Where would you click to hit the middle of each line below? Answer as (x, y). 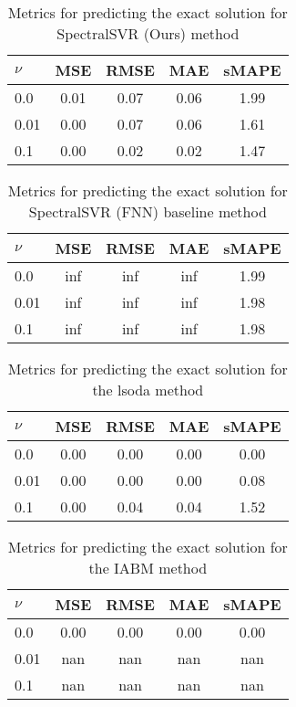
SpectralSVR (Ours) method (148, 33)
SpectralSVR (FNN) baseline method (148, 211)
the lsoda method (148, 390)
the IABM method (148, 568)
